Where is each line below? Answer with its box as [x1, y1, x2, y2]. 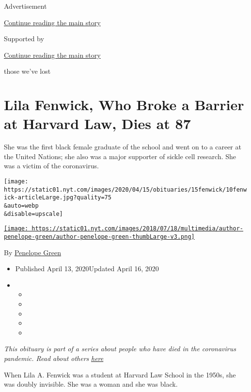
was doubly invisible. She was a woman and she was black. [4, 379, 178, 389]
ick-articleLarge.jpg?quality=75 [4, 194, 111, 201]
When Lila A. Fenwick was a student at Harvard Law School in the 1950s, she [4, 369, 236, 379]
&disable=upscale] [4, 210, 63, 217]
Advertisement [4, 1, 47, 11]
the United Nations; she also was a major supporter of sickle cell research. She [4, 151, 236, 161]
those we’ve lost [4, 66, 51, 76]
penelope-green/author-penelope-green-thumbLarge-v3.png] [4, 233, 195, 240]
